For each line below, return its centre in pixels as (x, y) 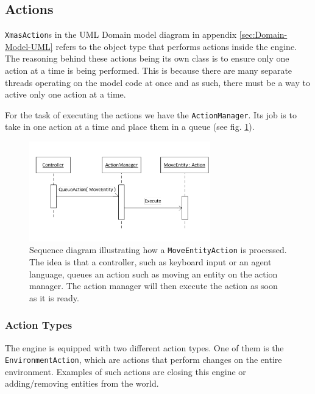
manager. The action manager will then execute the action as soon (154, 286)
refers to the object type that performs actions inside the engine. (176, 46)
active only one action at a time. (65, 94)
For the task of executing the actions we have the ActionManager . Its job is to (151, 114)
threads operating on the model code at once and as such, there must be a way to (157, 82)
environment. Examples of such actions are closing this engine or (126, 371)
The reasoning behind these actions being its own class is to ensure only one (147, 58)
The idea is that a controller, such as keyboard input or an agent (150, 261)
